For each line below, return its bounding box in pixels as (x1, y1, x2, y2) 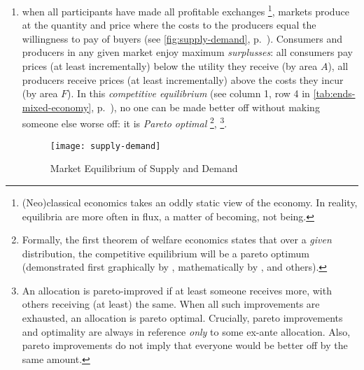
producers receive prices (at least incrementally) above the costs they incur (22, 72, 344, 87)
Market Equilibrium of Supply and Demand (50, 161, 238, 176)
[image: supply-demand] (50, 141, 161, 151)
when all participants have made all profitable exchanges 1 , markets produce (22, 2, 349, 18)
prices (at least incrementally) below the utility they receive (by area (22, 59, 318, 73)
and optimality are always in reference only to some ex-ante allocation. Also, (22, 324, 351, 339)
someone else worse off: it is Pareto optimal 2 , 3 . (22, 114, 227, 131)
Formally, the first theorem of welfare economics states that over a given (22, 232, 332, 247)
